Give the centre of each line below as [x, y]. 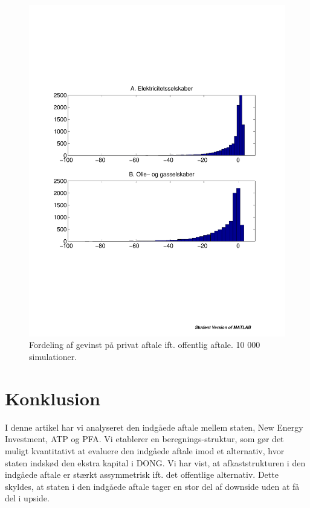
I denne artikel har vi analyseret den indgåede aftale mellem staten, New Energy [154, 427]
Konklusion [53, 398]
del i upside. [27, 498]
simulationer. [53, 357]
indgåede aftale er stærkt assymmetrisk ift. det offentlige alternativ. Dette [142, 474]
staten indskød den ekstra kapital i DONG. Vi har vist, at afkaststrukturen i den [155, 462]
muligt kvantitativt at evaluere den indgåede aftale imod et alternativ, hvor [145, 450]
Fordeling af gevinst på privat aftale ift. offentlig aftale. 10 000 [145, 345]
